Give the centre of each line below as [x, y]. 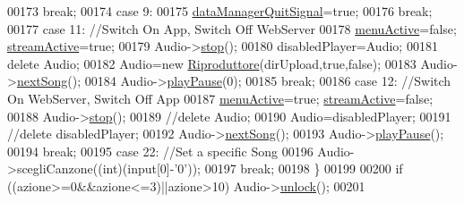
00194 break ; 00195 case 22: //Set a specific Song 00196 [160, 151]
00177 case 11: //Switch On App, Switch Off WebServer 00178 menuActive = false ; [232, 28]
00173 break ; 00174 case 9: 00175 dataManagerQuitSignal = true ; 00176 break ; [220, 11]
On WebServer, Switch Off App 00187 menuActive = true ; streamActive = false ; [220, 98]
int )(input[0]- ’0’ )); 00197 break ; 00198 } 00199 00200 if [253, 168]
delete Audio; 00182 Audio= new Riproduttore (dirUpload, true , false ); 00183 [212, 63]
